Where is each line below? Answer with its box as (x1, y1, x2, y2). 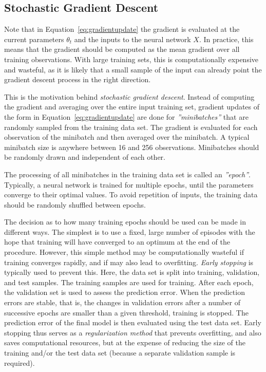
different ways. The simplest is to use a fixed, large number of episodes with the (4, 226, 255, 237)
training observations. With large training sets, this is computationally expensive (4, 53, 259, 64)
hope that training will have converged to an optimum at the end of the (4, 236, 230, 247)
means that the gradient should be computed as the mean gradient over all (4, 44, 240, 54)
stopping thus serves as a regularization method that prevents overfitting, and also (4, 327, 261, 338)
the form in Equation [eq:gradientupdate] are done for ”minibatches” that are (4, 111, 249, 122)
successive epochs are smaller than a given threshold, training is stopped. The (4, 307, 249, 318)
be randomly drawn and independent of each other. (4, 152, 165, 162)
